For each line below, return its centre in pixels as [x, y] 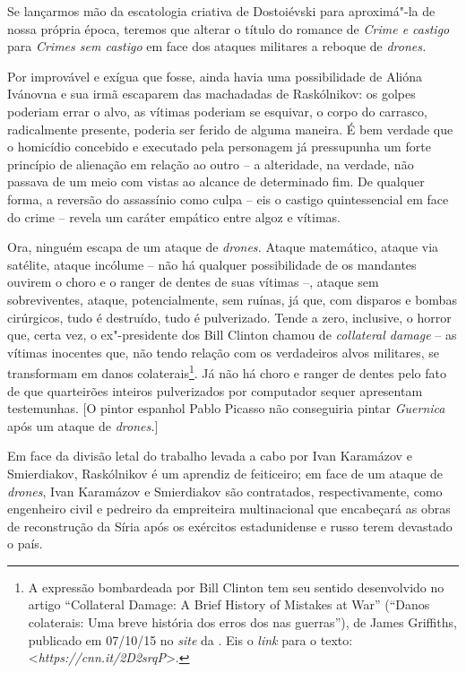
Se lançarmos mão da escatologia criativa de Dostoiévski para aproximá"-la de [221, 11]
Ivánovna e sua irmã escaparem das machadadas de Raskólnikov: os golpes [211, 94]
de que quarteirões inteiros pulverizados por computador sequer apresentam [215, 390]
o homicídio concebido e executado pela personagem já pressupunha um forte [219, 147]
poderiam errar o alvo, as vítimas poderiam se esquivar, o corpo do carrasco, [217, 111]
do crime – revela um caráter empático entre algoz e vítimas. [174, 216]
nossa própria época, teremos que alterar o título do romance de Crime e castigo [229, 28]
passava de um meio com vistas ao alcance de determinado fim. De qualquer [216, 181]
